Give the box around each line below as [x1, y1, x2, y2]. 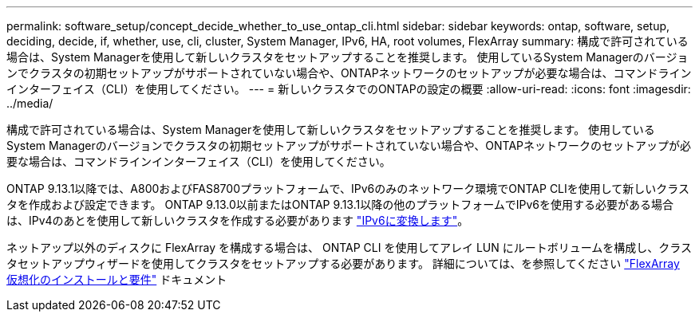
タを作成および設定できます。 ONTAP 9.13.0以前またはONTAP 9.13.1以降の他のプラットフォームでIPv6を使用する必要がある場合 [6, 198, 674, 211]
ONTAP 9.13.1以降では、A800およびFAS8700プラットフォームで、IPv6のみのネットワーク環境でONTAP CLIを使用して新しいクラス [6, 182, 690, 195]
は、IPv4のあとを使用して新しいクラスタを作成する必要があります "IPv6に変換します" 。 [6, 214, 469, 227]
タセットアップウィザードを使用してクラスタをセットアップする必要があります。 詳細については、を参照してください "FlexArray [6, 257, 680, 270]
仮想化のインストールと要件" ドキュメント [6, 273, 227, 286]
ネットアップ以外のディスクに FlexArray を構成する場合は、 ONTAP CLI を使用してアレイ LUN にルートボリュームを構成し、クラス [6, 241, 693, 254]
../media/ [6, 96, 53, 110]
